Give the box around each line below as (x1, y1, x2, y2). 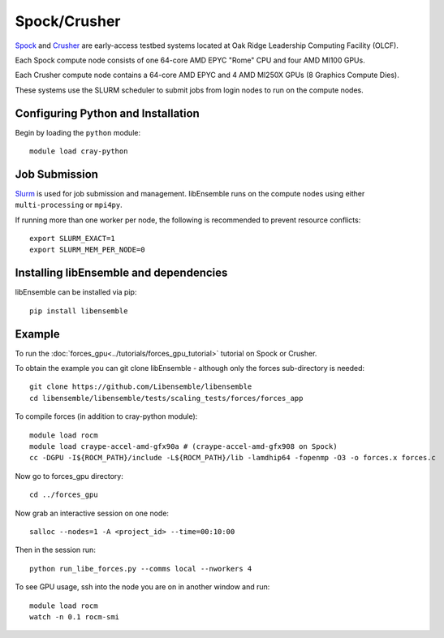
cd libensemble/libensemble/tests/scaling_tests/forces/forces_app (29, 394, 304, 403)
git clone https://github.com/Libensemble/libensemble (29, 382, 252, 391)
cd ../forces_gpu (29, 490, 98, 499)
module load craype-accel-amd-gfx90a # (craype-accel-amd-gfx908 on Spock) (29, 442, 338, 451)
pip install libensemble (29, 306, 128, 316)
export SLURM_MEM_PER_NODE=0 (29, 245, 145, 255)
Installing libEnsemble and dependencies (15, 266, 228, 280)
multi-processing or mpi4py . (15, 200, 123, 210)
